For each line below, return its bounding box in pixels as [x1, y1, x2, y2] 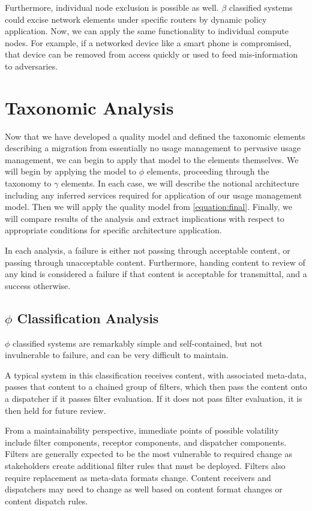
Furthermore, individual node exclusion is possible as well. [5, 1, 219, 13]
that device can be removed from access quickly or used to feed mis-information [5, 48, 298, 61]
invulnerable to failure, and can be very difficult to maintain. [5, 348, 229, 361]
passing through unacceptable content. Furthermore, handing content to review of [5, 256, 305, 268]
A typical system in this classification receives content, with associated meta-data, [5, 368, 307, 381]
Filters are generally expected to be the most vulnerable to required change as [5, 447, 292, 460]
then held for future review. [5, 404, 106, 416]
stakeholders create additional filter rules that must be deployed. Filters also [5, 459, 286, 471]
